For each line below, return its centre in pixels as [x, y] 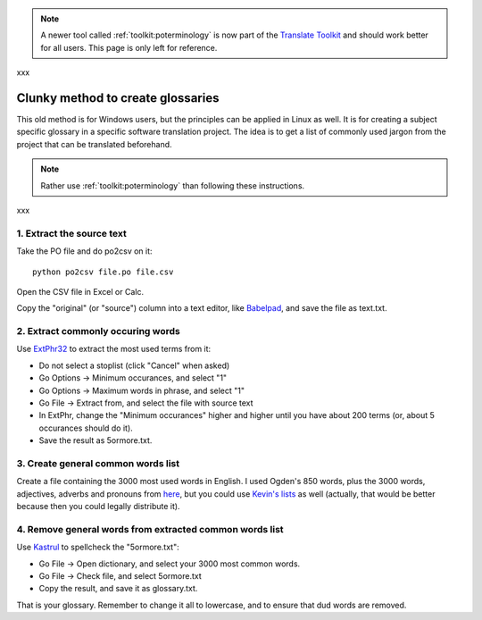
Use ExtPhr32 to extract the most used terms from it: [114, 349]
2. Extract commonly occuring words [98, 331]
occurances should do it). [86, 428]
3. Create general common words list [98, 463]
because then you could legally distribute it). [98, 507]
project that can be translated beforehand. [95, 144]
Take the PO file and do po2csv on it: [84, 251]
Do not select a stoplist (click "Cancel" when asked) [134, 365]
